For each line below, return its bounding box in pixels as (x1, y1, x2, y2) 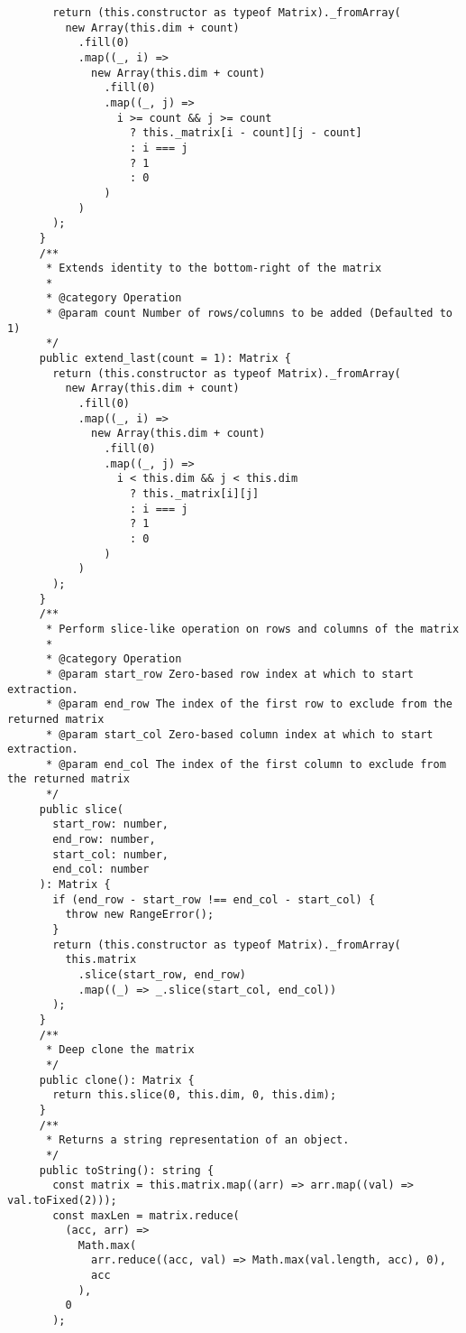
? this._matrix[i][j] (130, 487, 260, 500)
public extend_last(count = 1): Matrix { (39, 352, 291, 366)
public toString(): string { (39, 1163, 215, 1177)
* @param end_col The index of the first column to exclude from (45, 757, 446, 771)
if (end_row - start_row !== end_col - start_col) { (52, 893, 376, 906)
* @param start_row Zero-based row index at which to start (45, 667, 415, 680)
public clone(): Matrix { (39, 1073, 195, 1087)
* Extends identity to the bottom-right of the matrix (45, 262, 382, 275)
